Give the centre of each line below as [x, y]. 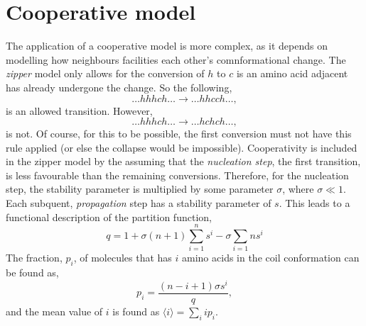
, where [298, 189]
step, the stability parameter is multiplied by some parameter [140, 189]
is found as [136, 311]
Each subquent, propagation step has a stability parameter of [139, 203]
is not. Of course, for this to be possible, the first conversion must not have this [179, 134]
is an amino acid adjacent [292, 73]
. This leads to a [314, 203]
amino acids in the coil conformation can [271, 258]
